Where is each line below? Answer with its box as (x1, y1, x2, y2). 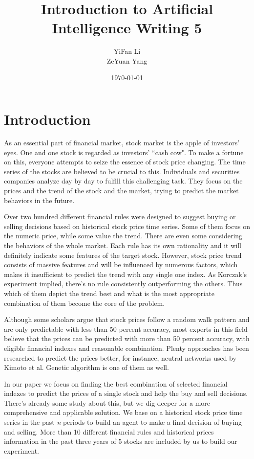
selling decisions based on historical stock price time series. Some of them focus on (4, 221, 250, 231)
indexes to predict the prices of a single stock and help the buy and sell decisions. (4, 388, 248, 398)
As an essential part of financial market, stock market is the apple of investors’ (4, 138, 240, 148)
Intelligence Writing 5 (52, 18, 202, 38)
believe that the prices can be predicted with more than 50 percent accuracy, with (4, 333, 250, 344)
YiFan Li (113, 46, 141, 56)
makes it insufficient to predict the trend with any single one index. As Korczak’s (4, 269, 247, 279)
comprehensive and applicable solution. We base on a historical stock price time (4, 407, 243, 417)
